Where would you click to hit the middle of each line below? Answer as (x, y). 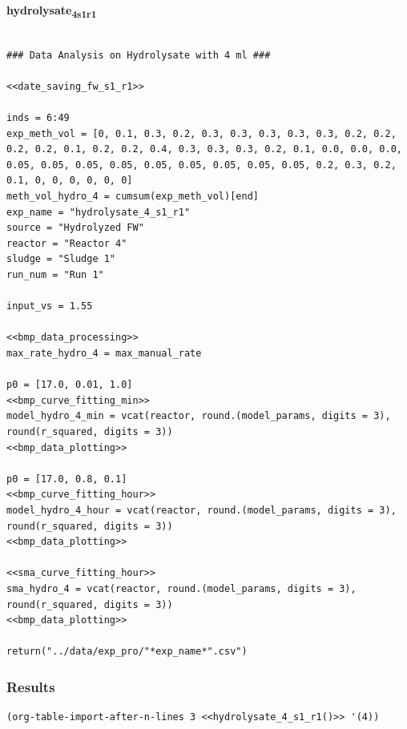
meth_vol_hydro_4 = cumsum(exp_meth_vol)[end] (133, 197)
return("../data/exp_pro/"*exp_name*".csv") (127, 652)
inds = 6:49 (38, 118)
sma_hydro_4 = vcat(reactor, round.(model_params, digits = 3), (181, 588)
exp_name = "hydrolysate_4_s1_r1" (99, 212)
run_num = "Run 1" (55, 275)
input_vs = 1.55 (50, 306)
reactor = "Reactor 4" (67, 243)
